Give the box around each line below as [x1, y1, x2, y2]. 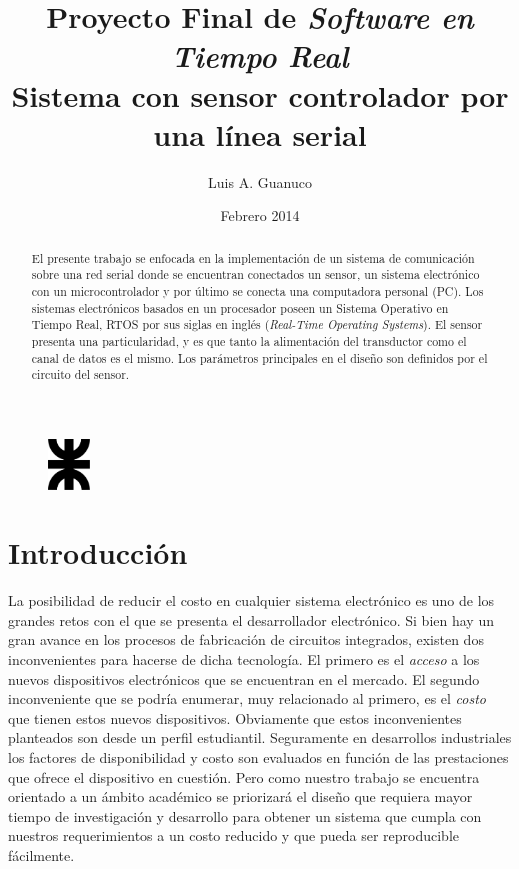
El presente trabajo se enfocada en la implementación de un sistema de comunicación [31, 249, 475, 266]
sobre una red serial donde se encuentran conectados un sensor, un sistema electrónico [31, 266, 480, 283]
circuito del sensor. [31, 366, 130, 383]
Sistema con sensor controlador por [11, 74, 509, 115]
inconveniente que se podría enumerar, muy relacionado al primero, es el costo [8, 688, 487, 709]
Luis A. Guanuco [208, 171, 312, 192]
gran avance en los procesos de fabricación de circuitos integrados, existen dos [8, 629, 484, 650]
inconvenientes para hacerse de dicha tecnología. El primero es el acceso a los [8, 649, 480, 670]
